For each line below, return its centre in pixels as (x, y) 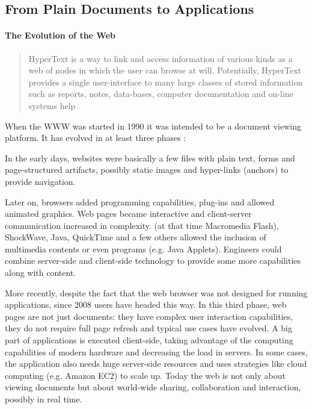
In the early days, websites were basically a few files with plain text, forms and (150, 158)
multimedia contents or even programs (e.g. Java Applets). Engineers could (143, 248)
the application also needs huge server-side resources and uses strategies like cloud (156, 364)
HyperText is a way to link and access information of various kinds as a (161, 58)
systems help (52, 105)
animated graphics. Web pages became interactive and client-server (128, 214)
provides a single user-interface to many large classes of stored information (166, 82)
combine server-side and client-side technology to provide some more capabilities (153, 261)
